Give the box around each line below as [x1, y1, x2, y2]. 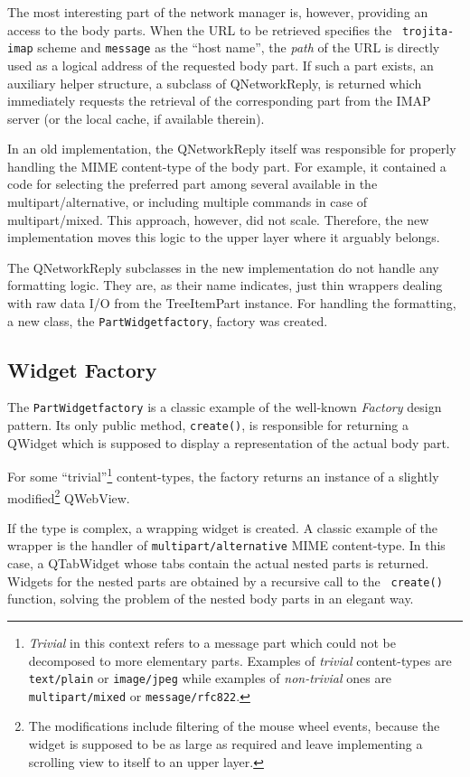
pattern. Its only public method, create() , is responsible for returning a [7, 416, 409, 435]
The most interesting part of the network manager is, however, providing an [7, 3, 428, 21]
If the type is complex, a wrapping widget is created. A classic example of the [7, 518, 437, 537]
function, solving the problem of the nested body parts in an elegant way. [7, 589, 414, 608]
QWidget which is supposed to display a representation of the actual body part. [7, 433, 450, 452]
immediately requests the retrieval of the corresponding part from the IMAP [7, 91, 431, 110]
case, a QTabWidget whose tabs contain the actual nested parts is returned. [7, 554, 429, 573]
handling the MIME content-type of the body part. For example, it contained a [7, 156, 446, 175]
